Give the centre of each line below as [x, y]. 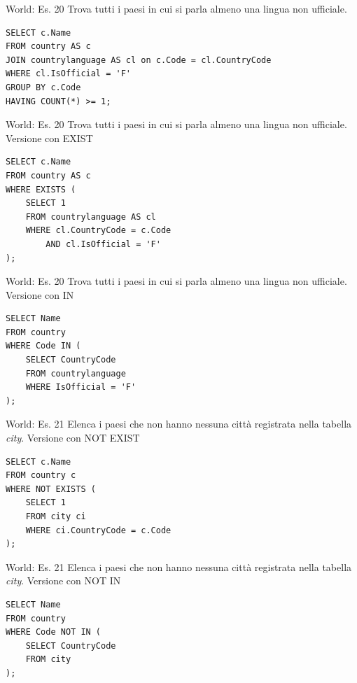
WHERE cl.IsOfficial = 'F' [68, 74]
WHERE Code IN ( [43, 346]
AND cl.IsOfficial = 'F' [103, 244]
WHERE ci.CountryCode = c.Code [98, 530]
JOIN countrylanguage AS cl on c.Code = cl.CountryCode [139, 60]
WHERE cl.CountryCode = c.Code [98, 231]
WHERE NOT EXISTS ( [51, 489]
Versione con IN [40, 294]
